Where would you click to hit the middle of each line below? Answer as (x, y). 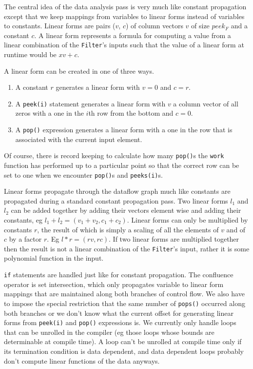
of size (200, 26)
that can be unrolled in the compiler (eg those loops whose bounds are (109, 332)
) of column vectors (154, 26)
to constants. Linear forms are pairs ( (60, 26)
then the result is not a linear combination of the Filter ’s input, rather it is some (127, 248)
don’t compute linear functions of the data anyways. (82, 360)
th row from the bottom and (131, 113)
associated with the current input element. (79, 139)
